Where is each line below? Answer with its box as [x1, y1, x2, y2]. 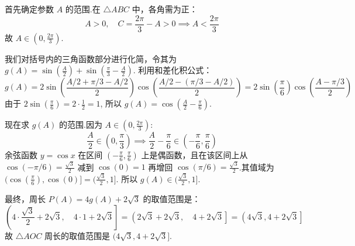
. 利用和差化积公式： [133, 64, 212, 76]
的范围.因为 [58, 118, 102, 131]
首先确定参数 [5, 3, 54, 15]
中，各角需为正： [132, 3, 198, 15]
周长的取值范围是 [44, 229, 111, 241]
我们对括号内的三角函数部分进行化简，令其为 [5, 52, 177, 64]
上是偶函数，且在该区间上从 [141, 148, 248, 160]
